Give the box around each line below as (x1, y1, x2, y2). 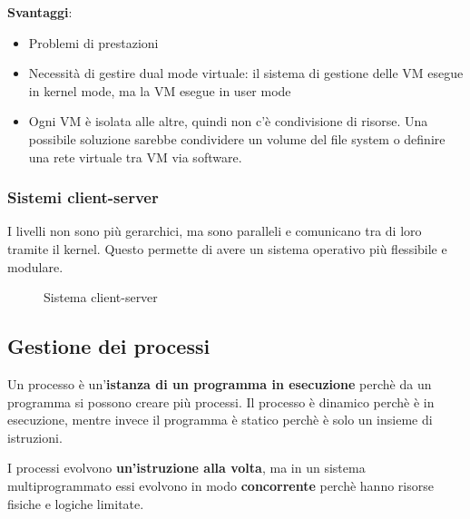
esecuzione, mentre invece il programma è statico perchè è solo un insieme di (7, 410, 433, 429)
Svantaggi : (7, 3, 73, 21)
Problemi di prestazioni (28, 33, 159, 52)
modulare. (7, 257, 64, 276)
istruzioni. (7, 427, 63, 446)
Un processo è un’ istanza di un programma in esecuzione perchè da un (7, 374, 432, 393)
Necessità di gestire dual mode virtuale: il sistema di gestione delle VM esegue (28, 64, 464, 83)
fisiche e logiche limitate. (7, 494, 144, 513)
